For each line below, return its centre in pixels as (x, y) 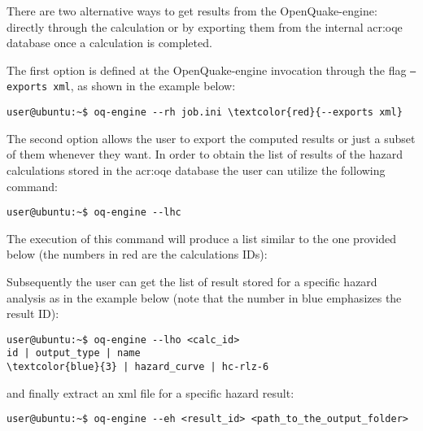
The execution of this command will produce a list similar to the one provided (202, 238)
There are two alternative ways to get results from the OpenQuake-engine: (192, 11)
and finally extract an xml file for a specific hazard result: (150, 392)
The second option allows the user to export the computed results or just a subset (211, 138)
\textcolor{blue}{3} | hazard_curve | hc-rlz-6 (138, 367)
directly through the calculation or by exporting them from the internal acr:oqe (205, 26)
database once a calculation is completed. (109, 43)
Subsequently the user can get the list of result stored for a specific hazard (192, 281)
